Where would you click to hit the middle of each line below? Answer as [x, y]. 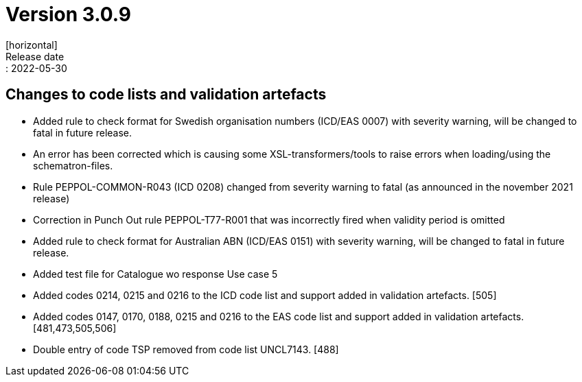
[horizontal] [32, 45]
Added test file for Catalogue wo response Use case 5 [155, 274]
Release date [35, 56]
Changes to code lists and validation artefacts [166, 95]
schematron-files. [73, 165]
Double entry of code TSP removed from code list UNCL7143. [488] [186, 349]
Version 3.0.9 [69, 14]
